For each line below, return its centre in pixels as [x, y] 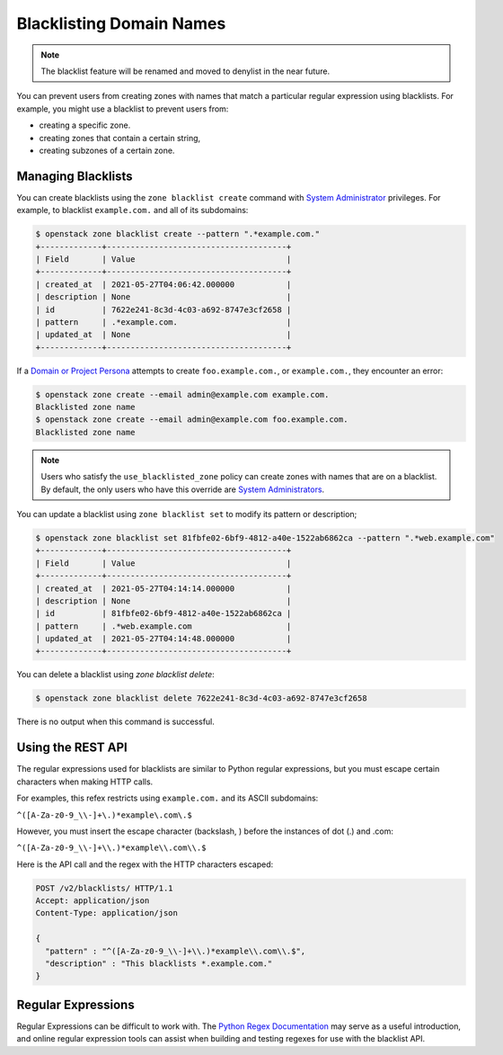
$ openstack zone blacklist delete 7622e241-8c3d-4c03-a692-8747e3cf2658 [201, 698]
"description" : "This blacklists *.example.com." [159, 964]
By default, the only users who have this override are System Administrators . [183, 489]
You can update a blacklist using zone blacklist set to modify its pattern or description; [187, 514]
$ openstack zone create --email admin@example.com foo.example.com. [192, 420]
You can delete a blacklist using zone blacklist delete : [115, 675]
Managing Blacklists [75, 176]
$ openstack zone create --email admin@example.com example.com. [182, 394]
